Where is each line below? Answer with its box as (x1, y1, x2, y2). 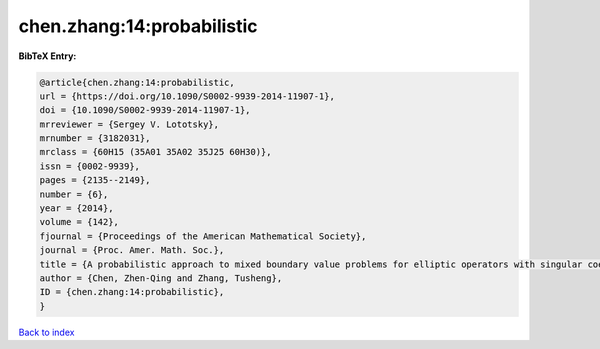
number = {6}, (39, 188, 109, 200)
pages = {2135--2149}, (39, 175, 151, 186)
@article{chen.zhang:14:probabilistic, (39, 76, 235, 88)
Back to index (18, 326, 75, 338)
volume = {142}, (39, 216, 120, 228)
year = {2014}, (39, 203, 114, 214)
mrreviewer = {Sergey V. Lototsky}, (39, 118, 220, 130)
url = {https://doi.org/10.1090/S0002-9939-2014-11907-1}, (39, 90, 335, 102)
